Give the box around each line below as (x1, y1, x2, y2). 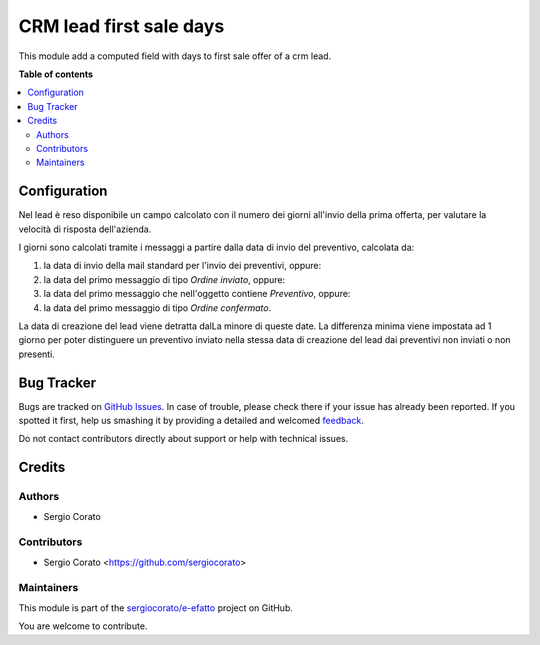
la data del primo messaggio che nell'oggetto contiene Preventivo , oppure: (43, 288, 351, 300)
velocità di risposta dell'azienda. (18, 223, 152, 235)
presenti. (18, 348, 55, 360)
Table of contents (18, 68, 94, 80)
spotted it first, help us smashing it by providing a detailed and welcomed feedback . (18, 415, 365, 426)
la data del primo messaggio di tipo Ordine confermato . (43, 301, 272, 314)
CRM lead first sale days (18, 15, 225, 37)
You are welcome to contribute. (18, 620, 148, 632)
